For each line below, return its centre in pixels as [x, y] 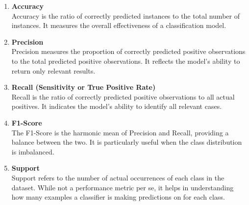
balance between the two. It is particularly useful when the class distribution [127, 142]
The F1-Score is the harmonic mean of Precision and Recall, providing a [120, 132]
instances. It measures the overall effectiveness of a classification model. [119, 25]
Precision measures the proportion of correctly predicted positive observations [128, 51]
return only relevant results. [53, 70]
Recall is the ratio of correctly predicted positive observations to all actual [123, 96]
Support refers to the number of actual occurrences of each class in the [118, 177]
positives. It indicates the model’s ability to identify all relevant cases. [117, 106]
